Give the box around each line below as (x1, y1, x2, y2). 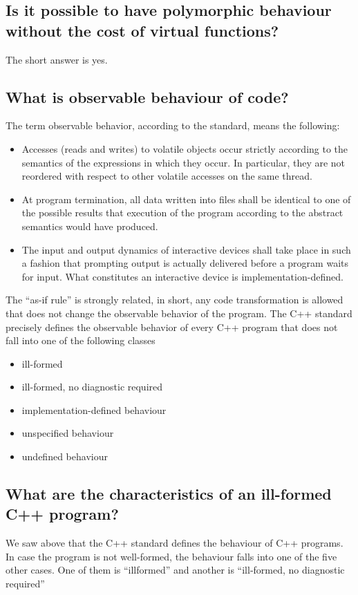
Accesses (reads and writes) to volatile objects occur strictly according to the (21, 141, 348, 155)
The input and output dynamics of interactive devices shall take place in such (21, 242, 351, 256)
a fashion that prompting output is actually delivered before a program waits (21, 256, 348, 270)
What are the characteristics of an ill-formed (6, 483, 332, 504)
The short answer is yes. (6, 52, 108, 66)
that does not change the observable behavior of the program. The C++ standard (6, 305, 352, 320)
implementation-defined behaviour (21, 402, 167, 417)
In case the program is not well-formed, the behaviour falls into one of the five (6, 549, 337, 563)
